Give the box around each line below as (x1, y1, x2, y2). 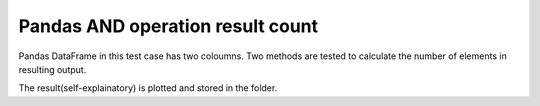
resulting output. (18, 63, 87, 75)
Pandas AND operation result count (18, 15, 319, 37)
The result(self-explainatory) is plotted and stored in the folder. (18, 82, 278, 94)
